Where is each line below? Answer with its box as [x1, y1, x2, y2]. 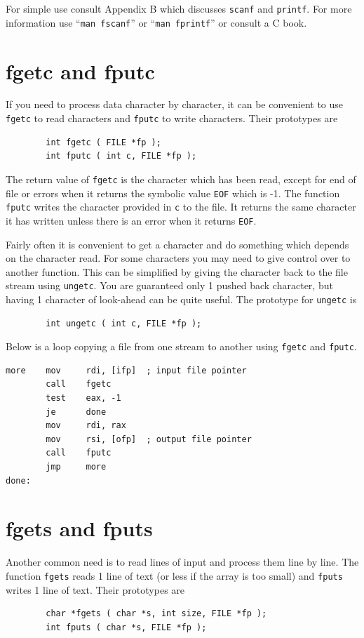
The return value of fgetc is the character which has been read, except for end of [6, 171, 356, 186]
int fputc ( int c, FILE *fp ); [46, 151, 197, 161]
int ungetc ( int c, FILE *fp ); [46, 318, 202, 328]
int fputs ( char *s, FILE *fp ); [46, 622, 207, 632]
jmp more [46, 462, 107, 472]
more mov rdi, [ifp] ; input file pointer [6, 365, 247, 376]
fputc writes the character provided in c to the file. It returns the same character [6, 199, 356, 214]
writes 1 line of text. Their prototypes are [6, 582, 185, 597]
